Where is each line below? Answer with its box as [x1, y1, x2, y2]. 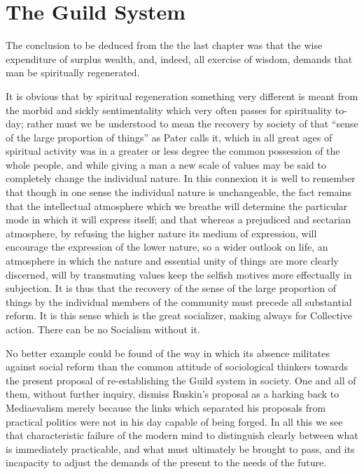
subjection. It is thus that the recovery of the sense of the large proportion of [6, 281, 336, 295]
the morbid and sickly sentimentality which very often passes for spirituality [6, 102, 332, 117]
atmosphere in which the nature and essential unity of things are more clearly [6, 253, 339, 268]
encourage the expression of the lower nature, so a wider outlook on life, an [6, 239, 328, 254]
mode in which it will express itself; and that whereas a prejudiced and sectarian [6, 212, 351, 227]
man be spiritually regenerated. [6, 65, 140, 80]
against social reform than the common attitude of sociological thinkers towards [6, 359, 348, 374]
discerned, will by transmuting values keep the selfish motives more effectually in [6, 267, 352, 281]
